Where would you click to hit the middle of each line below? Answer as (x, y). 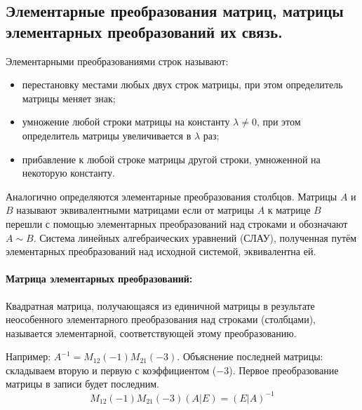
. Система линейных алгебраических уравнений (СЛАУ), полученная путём (195, 237)
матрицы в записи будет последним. (82, 384)
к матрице (289, 210)
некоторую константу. (68, 173)
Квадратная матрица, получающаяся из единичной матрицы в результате (160, 305)
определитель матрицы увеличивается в (107, 135)
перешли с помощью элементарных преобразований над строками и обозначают (177, 223)
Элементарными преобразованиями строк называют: (117, 61)
